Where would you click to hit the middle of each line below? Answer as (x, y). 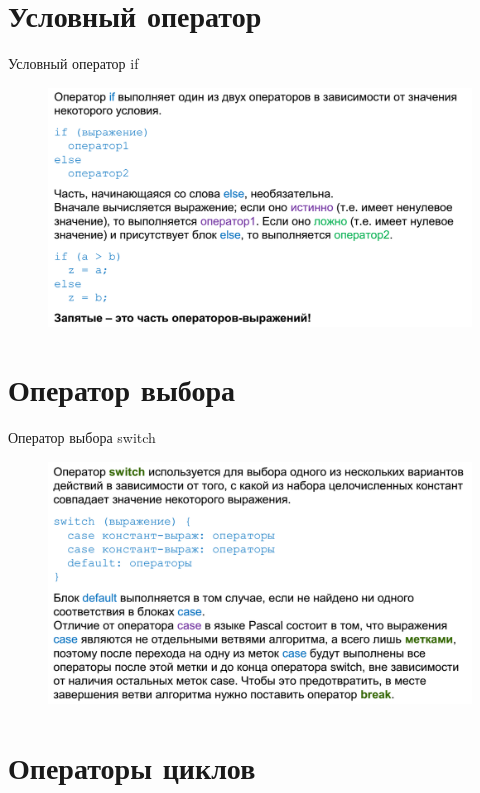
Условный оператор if (73, 63)
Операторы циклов (132, 766)
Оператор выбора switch (82, 437)
